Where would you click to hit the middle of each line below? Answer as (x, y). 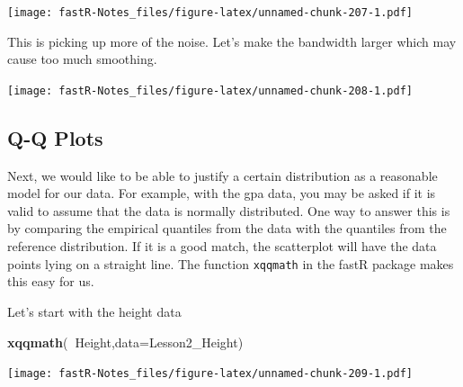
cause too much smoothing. (82, 59)
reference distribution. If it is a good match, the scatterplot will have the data (222, 246)
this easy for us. (51, 281)
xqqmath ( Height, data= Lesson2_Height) (125, 342)
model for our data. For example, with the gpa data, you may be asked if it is (222, 193)
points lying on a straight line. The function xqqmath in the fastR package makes (231, 263)
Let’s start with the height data (94, 311)
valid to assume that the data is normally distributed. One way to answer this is (229, 210)
